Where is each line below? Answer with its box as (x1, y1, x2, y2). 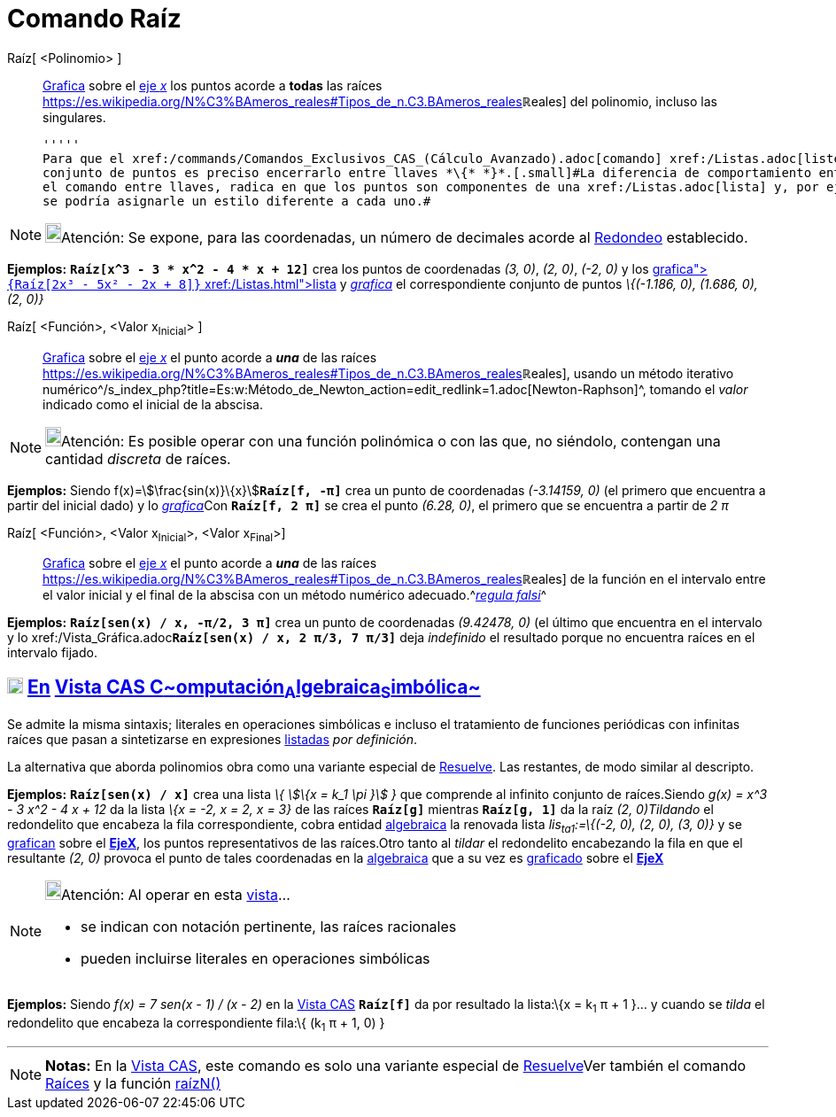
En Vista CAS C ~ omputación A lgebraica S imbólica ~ (27, 675, 481, 702)
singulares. (43, 109, 106, 125)
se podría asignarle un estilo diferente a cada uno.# (43, 193, 431, 208)
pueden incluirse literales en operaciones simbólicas (81, 950, 430, 968)
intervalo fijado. (7, 645, 97, 661)
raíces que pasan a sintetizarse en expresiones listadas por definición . (7, 732, 418, 748)
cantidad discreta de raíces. (45, 449, 231, 468)
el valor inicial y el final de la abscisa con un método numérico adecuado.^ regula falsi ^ (43, 587, 547, 603)
